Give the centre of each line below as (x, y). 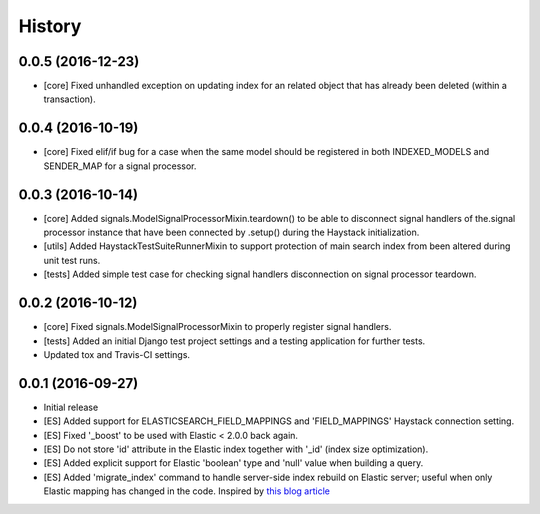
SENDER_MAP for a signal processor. (120, 166)
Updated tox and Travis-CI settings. (116, 354)
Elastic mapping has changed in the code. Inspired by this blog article (186, 491)
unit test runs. (72, 260)
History (50, 26)
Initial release (71, 407)
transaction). (70, 99)
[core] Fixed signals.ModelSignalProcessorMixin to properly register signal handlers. (217, 327)
